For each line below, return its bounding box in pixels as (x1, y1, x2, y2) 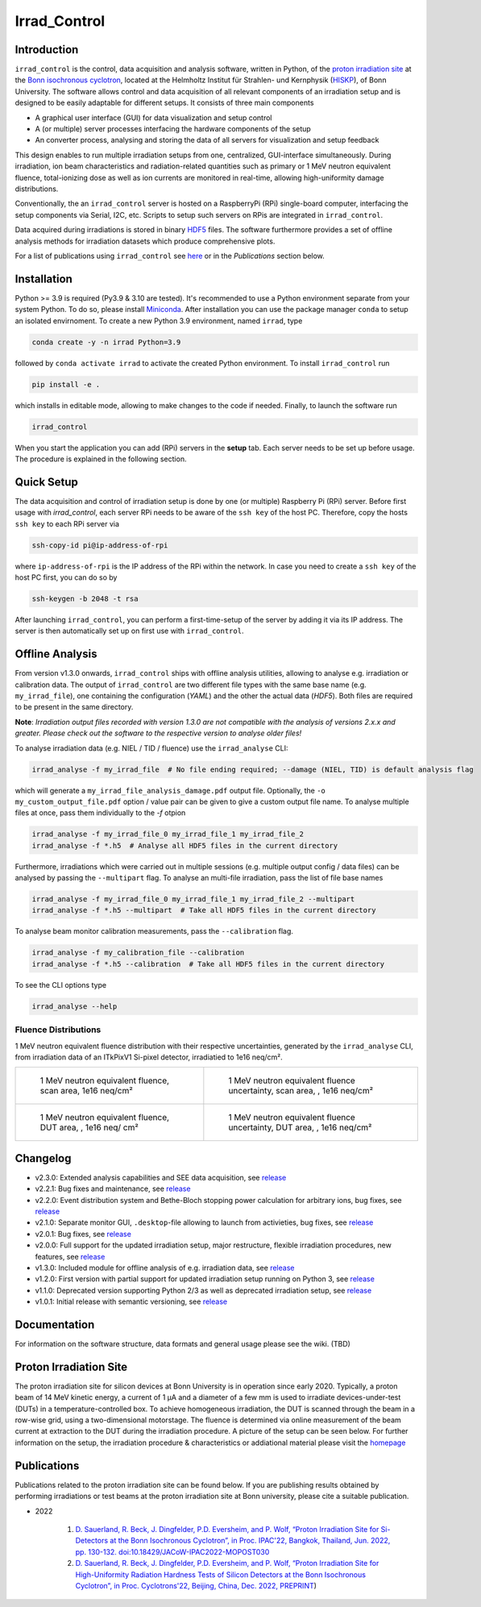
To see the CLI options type (15, 980, 107, 989)
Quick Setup (15, 475, 78, 489)
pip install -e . (31, 380, 101, 389)
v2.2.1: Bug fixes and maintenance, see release (35, 1184, 191, 1193)
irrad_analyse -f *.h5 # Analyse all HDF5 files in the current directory (31, 841, 338, 850)
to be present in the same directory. (15, 702, 134, 712)
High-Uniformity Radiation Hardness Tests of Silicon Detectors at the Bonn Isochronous (75, 1569, 367, 1580)
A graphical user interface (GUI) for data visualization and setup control (35, 113, 272, 123)
